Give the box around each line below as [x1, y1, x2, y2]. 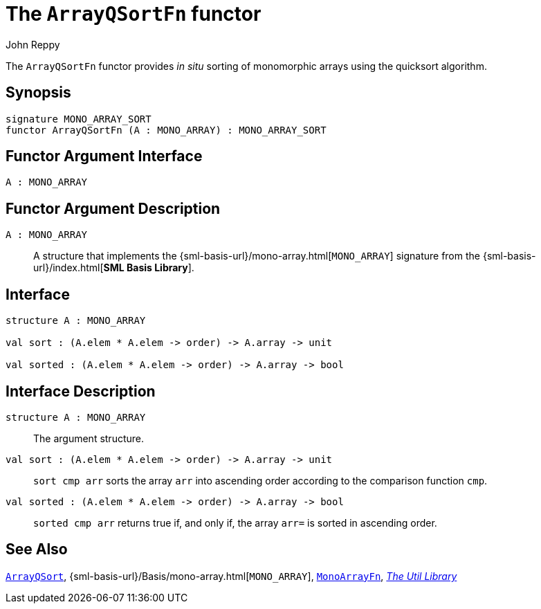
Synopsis [6, 84, 71, 102]
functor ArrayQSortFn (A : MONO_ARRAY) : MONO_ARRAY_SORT [6, 124, 327, 136]
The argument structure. [33, 432, 145, 444]
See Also [6, 540, 68, 558]
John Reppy [6, 38, 60, 51]
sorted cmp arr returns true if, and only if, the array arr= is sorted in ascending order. [33, 516, 437, 529]
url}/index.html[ [33, 262, 104, 274]
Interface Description [6, 382, 156, 400]
